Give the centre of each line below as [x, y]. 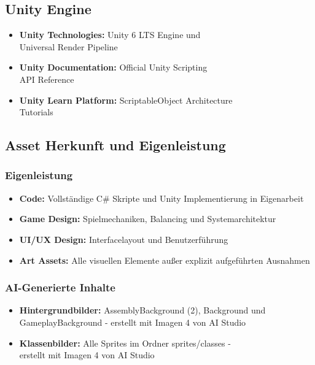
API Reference [47, 79]
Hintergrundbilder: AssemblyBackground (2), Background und [142, 310]
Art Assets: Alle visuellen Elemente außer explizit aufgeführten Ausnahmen [165, 260]
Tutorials [36, 112]
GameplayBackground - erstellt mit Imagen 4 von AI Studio [133, 322]
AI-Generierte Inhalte [60, 287]
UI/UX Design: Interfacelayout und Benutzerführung [124, 239]
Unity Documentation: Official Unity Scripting [113, 67]
